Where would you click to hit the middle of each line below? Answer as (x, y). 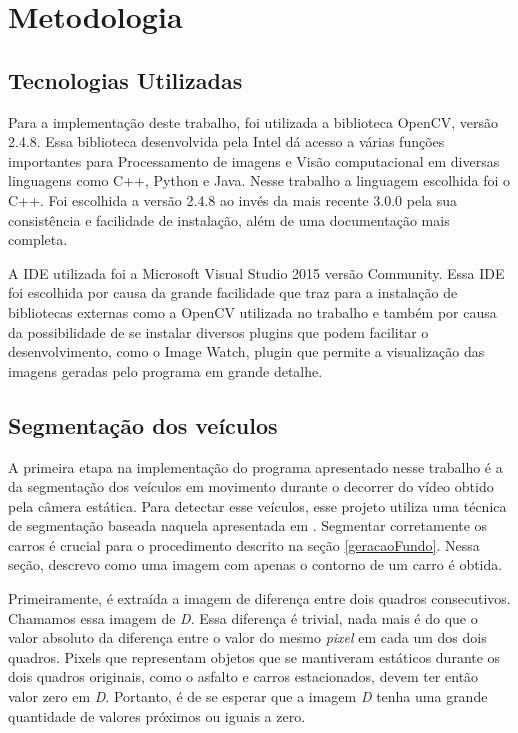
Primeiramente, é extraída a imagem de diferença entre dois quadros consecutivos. (259, 598)
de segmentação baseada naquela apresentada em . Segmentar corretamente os (248, 525)
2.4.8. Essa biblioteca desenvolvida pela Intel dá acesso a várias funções (226, 141)
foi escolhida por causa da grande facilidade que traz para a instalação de (233, 292)
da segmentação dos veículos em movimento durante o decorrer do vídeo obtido (251, 486)
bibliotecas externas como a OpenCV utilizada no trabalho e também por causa (252, 311)
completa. (38, 239)
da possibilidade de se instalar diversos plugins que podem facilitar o (218, 331)
